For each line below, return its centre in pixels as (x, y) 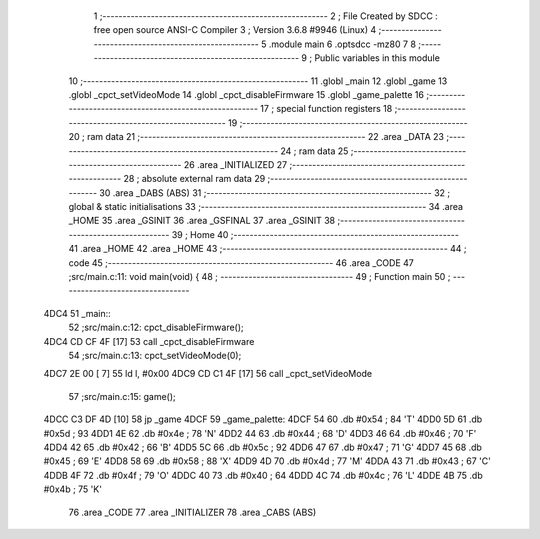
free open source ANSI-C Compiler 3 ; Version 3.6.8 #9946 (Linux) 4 (235, 30)
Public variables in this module (377, 58)
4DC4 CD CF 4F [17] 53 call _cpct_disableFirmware (149, 341)
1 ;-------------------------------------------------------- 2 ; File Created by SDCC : (266, 16)
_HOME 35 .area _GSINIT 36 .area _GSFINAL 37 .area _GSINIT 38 (201, 221)
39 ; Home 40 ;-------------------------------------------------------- (315, 234)
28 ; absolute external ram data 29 (194, 179)
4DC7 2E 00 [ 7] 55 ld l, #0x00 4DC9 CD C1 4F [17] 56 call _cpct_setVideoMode (208, 374)
